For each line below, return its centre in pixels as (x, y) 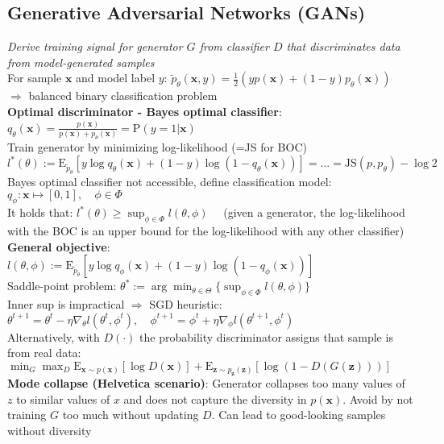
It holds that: (40, 212)
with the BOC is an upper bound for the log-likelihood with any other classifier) (206, 231)
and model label (116, 78)
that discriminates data (343, 46)
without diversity (50, 431)
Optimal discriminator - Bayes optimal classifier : (145, 111)
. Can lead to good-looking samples (299, 415)
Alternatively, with (54, 336)
